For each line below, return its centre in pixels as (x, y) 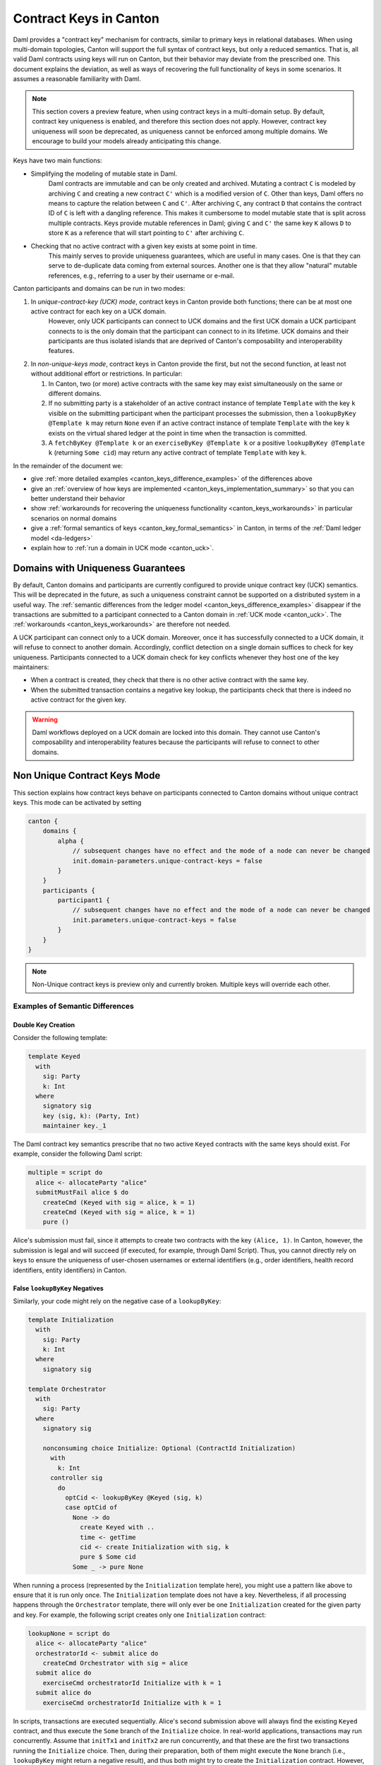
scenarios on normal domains (74, 518)
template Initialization (71, 1320)
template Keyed (54, 1057)
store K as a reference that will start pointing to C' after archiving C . (146, 233)
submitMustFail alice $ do (82, 1192)
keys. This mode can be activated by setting (77, 802)
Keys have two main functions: (58, 161)
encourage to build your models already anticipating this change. (127, 141)
